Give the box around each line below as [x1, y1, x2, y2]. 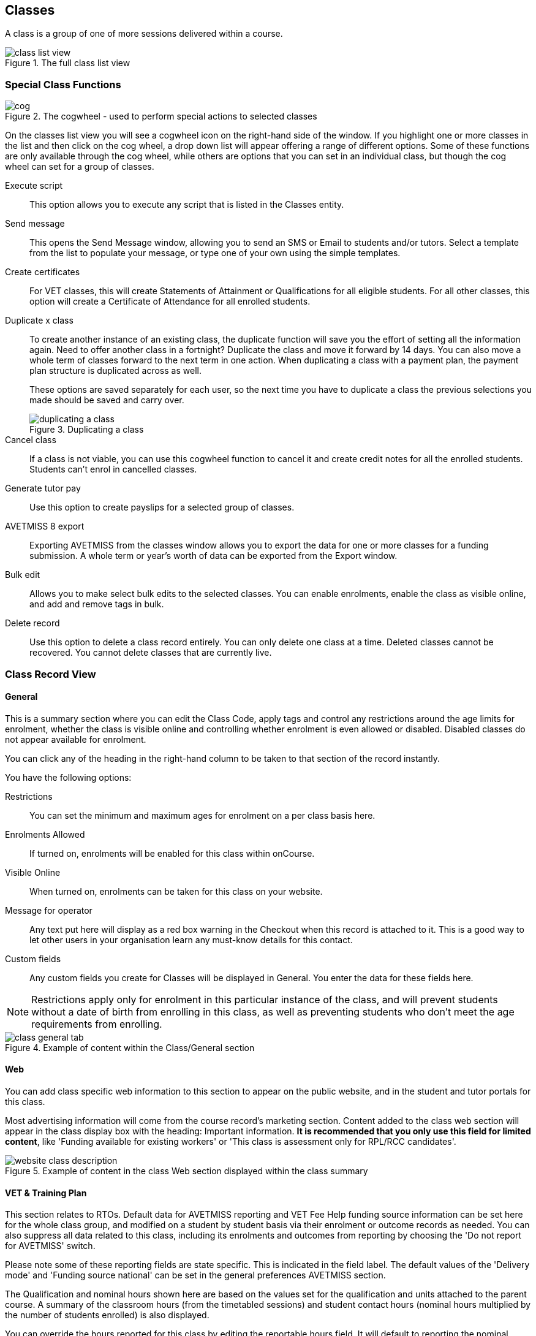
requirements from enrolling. [31, 1017, 162, 1030]
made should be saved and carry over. [29, 395, 184, 406]
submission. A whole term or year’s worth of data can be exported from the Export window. [29, 550, 398, 561]
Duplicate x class [5, 315, 74, 326]
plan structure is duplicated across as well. [29, 365, 202, 376]
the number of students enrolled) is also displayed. [5, 1310, 209, 1321]
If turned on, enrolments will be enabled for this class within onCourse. [29, 848, 315, 859]
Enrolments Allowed [5, 829, 85, 840]
